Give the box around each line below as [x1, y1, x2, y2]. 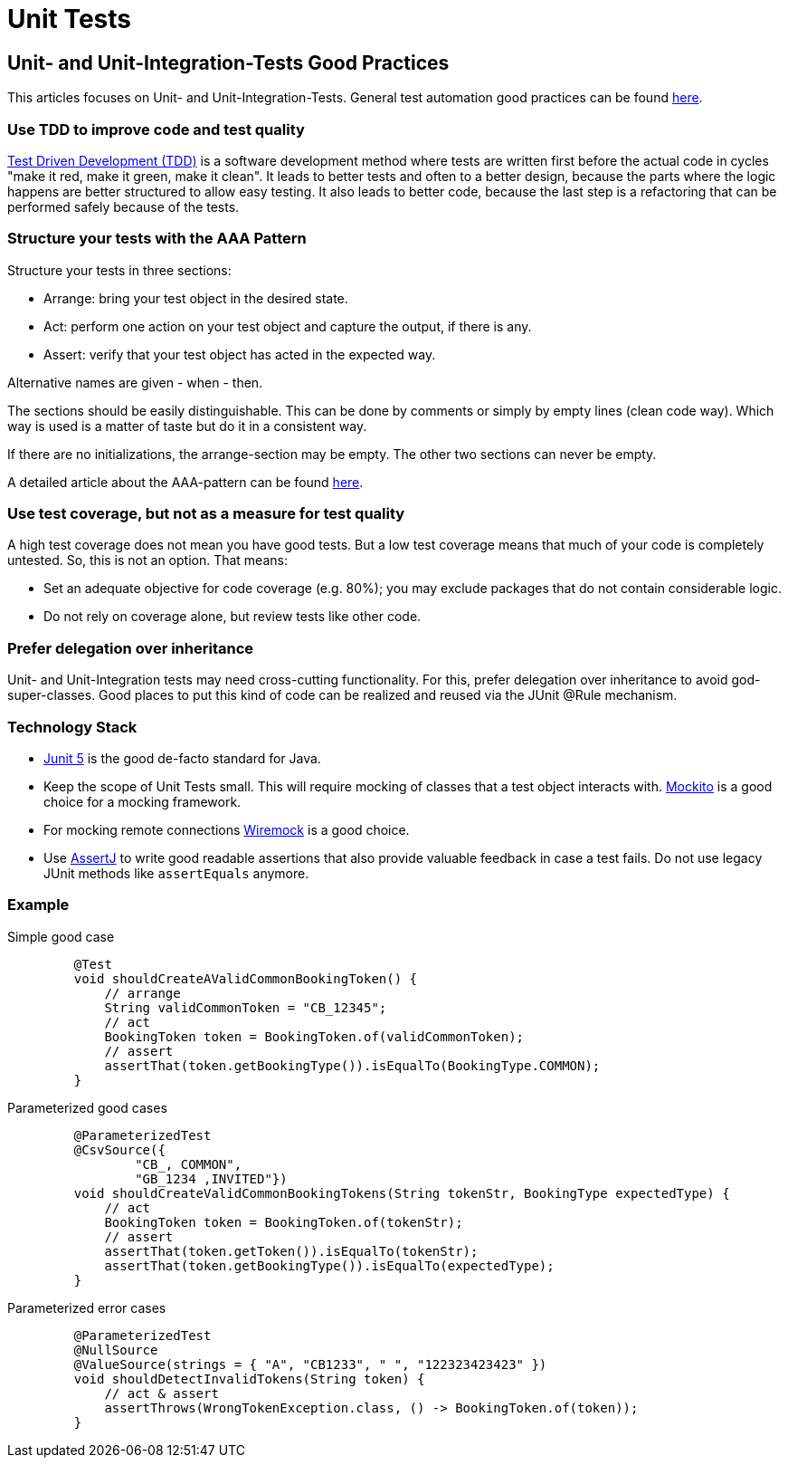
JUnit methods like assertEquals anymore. [43, 865, 309, 881]
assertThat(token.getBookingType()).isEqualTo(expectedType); [104, 1258, 555, 1273]
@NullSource [73, 1342, 158, 1357]
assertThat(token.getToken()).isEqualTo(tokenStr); [104, 1243, 479, 1259]
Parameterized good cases [7, 1099, 167, 1116]
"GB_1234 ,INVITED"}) [135, 1171, 288, 1186]
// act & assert [104, 1385, 219, 1401]
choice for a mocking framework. [43, 793, 242, 809]
